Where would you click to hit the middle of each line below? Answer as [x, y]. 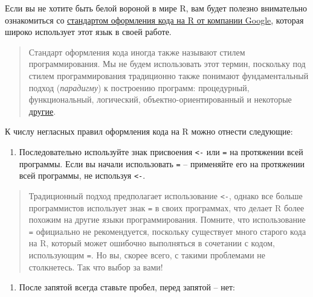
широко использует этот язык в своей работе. [88, 32]
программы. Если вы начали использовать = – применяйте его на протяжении [162, 163]
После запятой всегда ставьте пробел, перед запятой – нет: [127, 287]
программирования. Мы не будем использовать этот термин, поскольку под [167, 64]
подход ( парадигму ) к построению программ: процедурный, [139, 87]
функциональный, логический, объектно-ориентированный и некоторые [160, 99]
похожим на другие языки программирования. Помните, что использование [167, 219]
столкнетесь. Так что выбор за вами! [96, 267]
